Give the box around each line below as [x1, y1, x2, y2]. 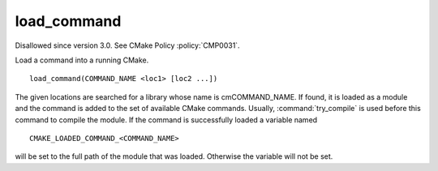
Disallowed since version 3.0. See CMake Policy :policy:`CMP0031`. [15, 41, 240, 50]
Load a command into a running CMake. [15, 55, 149, 65]
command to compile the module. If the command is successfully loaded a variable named [15, 114, 318, 125]
